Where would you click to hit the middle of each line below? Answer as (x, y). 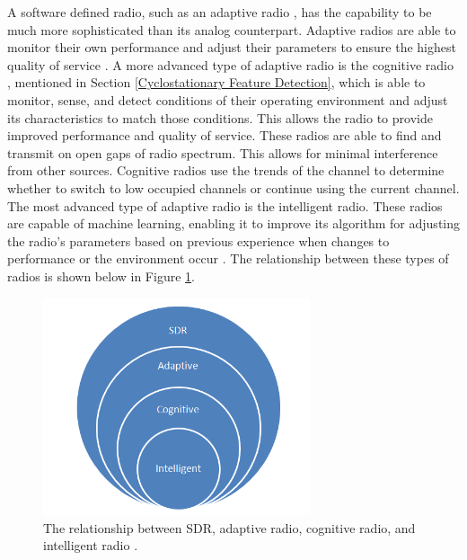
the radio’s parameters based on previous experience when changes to (198, 240)
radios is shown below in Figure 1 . (101, 276)
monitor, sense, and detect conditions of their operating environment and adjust (228, 99)
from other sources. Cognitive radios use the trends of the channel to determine (226, 170)
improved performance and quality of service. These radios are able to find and (225, 135)
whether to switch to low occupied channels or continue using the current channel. (233, 187)
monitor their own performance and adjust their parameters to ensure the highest (232, 47)
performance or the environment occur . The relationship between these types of (228, 258)
